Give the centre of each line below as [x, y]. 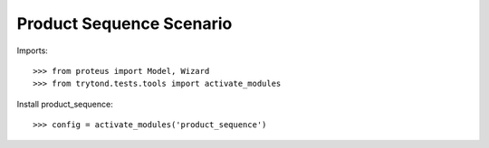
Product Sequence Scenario [125, 23]
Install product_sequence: [65, 104]
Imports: [33, 51]
